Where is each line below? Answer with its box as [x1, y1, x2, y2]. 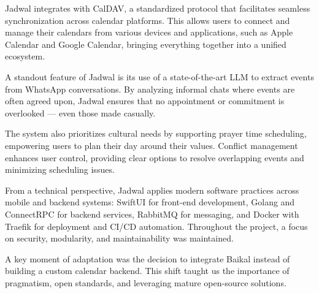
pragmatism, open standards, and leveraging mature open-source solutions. [5, 276, 286, 289]
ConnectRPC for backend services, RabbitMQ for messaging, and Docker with [5, 207, 299, 220]
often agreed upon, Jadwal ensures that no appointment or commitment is [5, 94, 285, 107]
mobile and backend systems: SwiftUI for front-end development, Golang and [5, 196, 295, 208]
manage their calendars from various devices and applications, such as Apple [5, 26, 293, 39]
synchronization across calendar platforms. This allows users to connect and [5, 13, 290, 26]
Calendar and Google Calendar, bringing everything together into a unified [5, 37, 286, 50]
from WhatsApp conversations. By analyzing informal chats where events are [5, 82, 295, 95]
